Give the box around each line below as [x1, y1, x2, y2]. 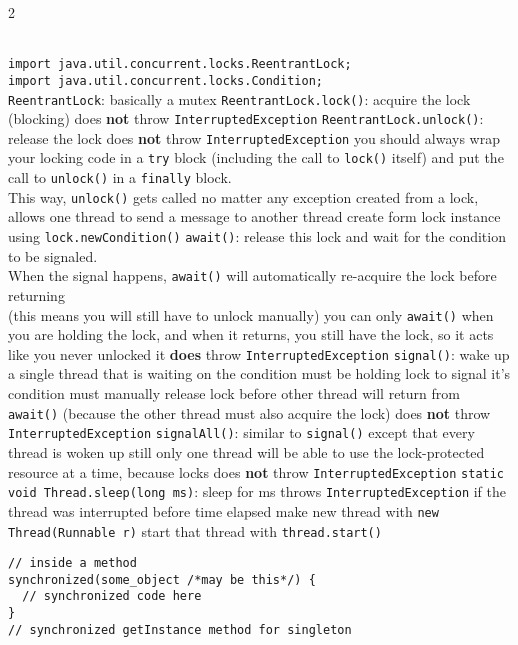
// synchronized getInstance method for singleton [8, 622, 352, 637]
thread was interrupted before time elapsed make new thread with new [8, 500, 439, 521]
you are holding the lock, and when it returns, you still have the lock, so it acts [8, 324, 494, 345]
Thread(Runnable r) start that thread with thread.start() [8, 520, 382, 541]
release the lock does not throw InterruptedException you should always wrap [8, 127, 500, 148]
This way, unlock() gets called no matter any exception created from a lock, [8, 186, 479, 207]
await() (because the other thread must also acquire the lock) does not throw [8, 402, 491, 423]
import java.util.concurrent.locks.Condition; [8, 73, 323, 88]
